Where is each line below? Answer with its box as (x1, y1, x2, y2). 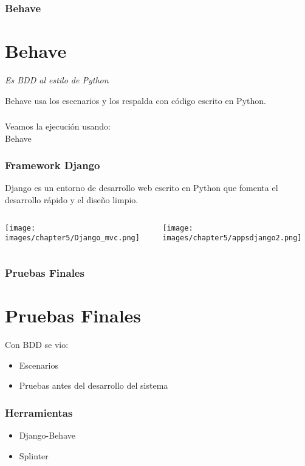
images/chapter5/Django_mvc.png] (5, 234, 140, 243)
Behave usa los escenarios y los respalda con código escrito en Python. (5, 94, 266, 106)
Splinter (19, 449, 49, 462)
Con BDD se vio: (5, 338, 69, 350)
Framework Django (5, 158, 100, 173)
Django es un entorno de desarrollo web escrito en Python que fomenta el (5, 181, 278, 194)
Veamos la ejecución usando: (5, 120, 111, 133)
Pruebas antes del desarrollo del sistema (19, 379, 168, 392)
